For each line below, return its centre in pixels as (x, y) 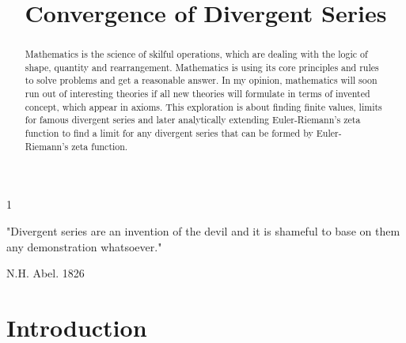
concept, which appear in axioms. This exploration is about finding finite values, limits (203, 106)
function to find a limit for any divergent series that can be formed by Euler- (183, 133)
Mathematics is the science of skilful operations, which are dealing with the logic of (196, 54)
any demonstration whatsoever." (84, 246)
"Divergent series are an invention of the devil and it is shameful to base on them (203, 231)
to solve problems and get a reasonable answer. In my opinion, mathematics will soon (201, 80)
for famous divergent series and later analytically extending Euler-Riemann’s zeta (193, 120)
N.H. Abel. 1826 (46, 273)
